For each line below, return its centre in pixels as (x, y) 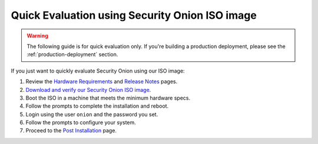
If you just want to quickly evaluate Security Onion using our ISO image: (98, 71)
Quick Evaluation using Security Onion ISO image (134, 15)
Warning (37, 36)
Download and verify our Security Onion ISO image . (88, 90)
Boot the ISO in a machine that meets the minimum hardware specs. (108, 98)
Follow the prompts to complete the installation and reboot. (97, 106)
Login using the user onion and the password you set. (92, 114)
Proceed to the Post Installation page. (71, 131)
